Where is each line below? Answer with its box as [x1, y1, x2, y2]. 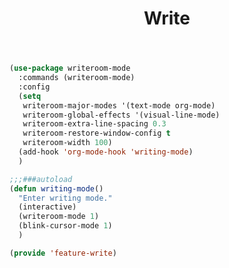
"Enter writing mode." [18, 193, 113, 203]
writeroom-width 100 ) [22, 138, 113, 148]
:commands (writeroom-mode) [18, 73, 136, 83]
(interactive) [18, 202, 77, 212]
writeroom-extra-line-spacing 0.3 [22, 119, 167, 129]
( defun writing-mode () [9, 183, 104, 194]
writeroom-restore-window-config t [22, 128, 171, 139]
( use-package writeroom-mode [9, 63, 131, 74]
